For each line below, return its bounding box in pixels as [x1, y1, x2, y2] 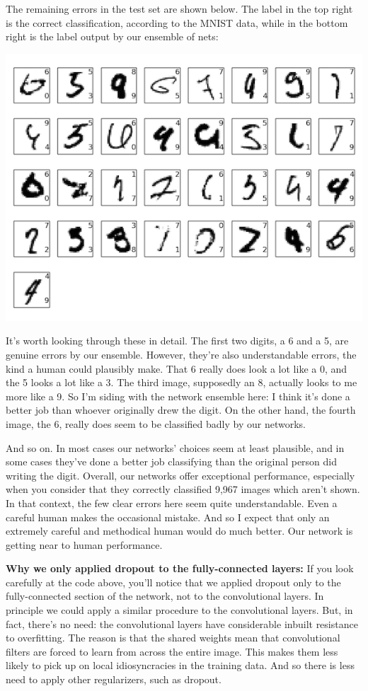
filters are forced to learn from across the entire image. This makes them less [6, 644, 338, 658]
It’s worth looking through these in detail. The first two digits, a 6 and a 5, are [6, 333, 349, 348]
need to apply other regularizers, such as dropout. [6, 672, 222, 687]
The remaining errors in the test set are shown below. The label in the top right [6, 1, 353, 16]
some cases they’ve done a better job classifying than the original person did [6, 454, 338, 469]
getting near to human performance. [6, 537, 163, 552]
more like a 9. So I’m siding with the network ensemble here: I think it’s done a [6, 388, 350, 403]
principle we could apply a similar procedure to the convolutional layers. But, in [6, 603, 353, 617]
